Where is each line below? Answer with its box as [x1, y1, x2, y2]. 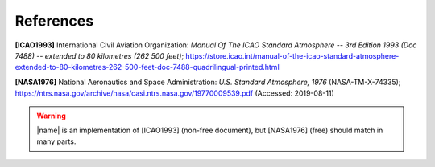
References [14, 12, 94, 30]
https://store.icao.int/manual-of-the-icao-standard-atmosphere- [185, 51, 400, 60]
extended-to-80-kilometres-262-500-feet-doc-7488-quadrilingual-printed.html [14, 63, 280, 72]
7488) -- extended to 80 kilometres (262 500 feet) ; [14, 51, 184, 60]
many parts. [36, 136, 77, 146]
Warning [36, 111, 66, 120]
